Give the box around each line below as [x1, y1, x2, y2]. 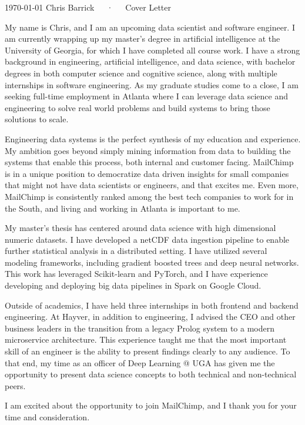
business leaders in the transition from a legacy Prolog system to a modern [5, 322, 275, 334]
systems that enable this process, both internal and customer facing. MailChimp [5, 156, 294, 168]
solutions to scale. [5, 113, 69, 125]
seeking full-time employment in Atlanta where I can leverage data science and [5, 90, 289, 102]
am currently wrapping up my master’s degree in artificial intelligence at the [5, 32, 280, 45]
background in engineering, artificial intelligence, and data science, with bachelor [5, 55, 296, 68]
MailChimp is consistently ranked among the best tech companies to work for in [5, 190, 294, 202]
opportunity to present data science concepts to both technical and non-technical [5, 368, 297, 380]
